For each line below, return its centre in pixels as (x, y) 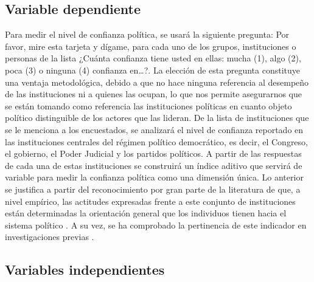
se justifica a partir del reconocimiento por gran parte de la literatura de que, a (153, 189)
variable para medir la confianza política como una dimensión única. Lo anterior (154, 177)
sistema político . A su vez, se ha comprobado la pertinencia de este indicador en (156, 225)
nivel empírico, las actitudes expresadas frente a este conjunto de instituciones (150, 201)
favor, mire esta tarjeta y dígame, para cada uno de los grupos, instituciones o (151, 46)
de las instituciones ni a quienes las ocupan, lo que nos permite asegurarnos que (153, 94)
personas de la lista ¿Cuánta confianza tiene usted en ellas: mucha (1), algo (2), (153, 58)
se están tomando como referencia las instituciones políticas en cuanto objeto (148, 105)
